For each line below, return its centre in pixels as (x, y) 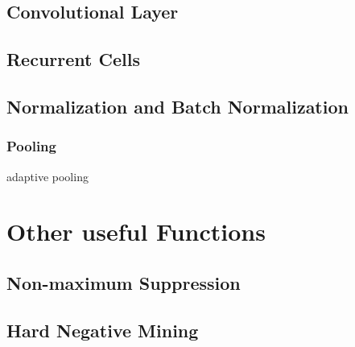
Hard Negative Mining (103, 330)
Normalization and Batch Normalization (177, 106)
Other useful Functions (136, 231)
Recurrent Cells (73, 59)
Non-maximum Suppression (124, 282)
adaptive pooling (47, 176)
